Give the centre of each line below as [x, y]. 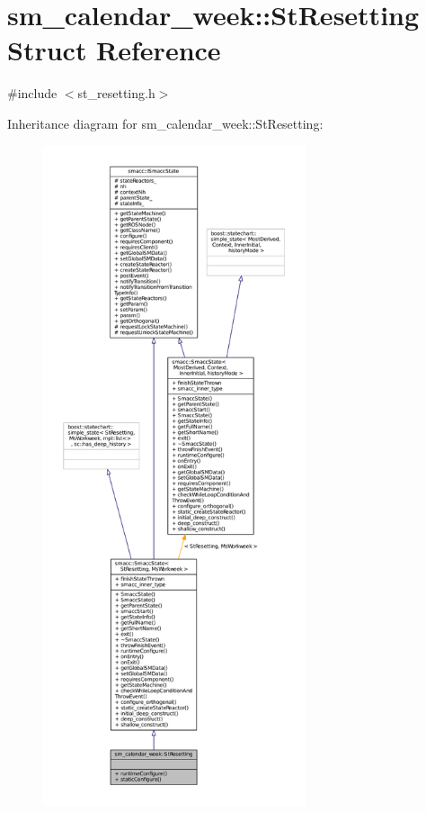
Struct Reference [114, 50]
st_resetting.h [116, 93]
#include [32, 93]
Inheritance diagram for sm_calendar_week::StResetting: [165, 123]
